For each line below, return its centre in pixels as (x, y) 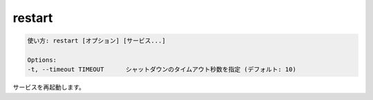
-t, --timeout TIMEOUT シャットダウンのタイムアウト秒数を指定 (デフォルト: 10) (162, 70)
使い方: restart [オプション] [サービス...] (96, 41)
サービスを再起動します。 (49, 87)
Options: (42, 60)
